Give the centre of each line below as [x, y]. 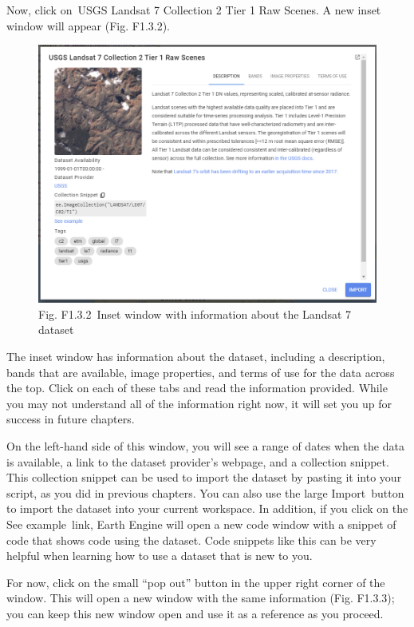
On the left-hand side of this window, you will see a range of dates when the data [205, 446]
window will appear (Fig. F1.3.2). [89, 25]
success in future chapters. [71, 419]
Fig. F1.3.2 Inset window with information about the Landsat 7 [195, 313]
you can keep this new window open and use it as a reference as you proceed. [195, 613]
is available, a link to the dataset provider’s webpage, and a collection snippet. [198, 461]
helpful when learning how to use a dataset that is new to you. [160, 556]
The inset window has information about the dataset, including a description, [196, 357]
